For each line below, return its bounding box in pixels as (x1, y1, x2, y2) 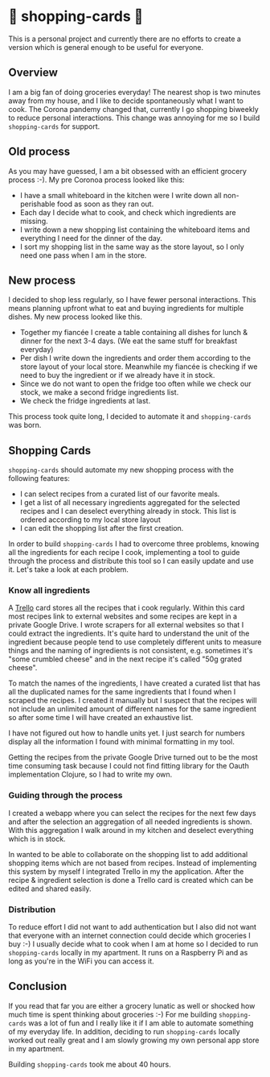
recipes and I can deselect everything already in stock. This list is (19, 507, 237, 516)
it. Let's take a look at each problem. (8, 565, 129, 574)
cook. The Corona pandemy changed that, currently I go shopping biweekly (8, 104, 259, 114)
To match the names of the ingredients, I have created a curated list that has (8, 678, 261, 688)
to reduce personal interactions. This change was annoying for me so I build (8, 113, 260, 122)
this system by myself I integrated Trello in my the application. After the (8, 866, 244, 876)
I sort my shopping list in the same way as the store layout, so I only (19, 242, 245, 251)
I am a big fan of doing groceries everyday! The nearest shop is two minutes (8, 87, 261, 97)
